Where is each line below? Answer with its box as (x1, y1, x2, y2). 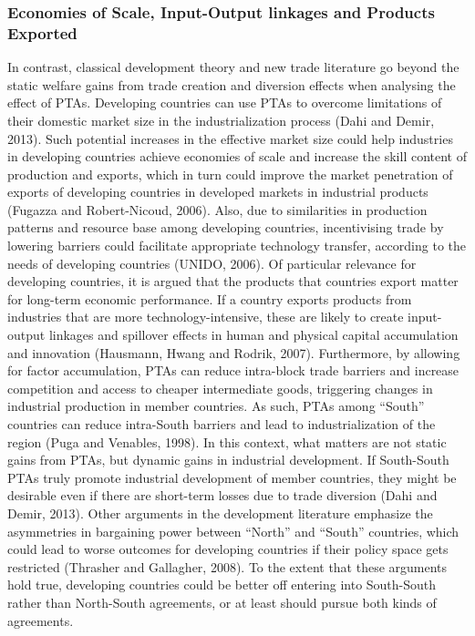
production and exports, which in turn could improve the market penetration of (7, 164, 453, 183)
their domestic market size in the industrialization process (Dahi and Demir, (7, 110, 435, 129)
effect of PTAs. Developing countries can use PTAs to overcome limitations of (7, 93, 442, 112)
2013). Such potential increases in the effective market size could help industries (7, 128, 453, 148)
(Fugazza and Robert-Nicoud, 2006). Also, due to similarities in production (7, 200, 428, 219)
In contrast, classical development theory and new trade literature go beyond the (7, 57, 460, 77)
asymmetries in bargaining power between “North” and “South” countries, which (7, 521, 460, 540)
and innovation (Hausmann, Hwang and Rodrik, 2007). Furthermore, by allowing (7, 343, 460, 362)
